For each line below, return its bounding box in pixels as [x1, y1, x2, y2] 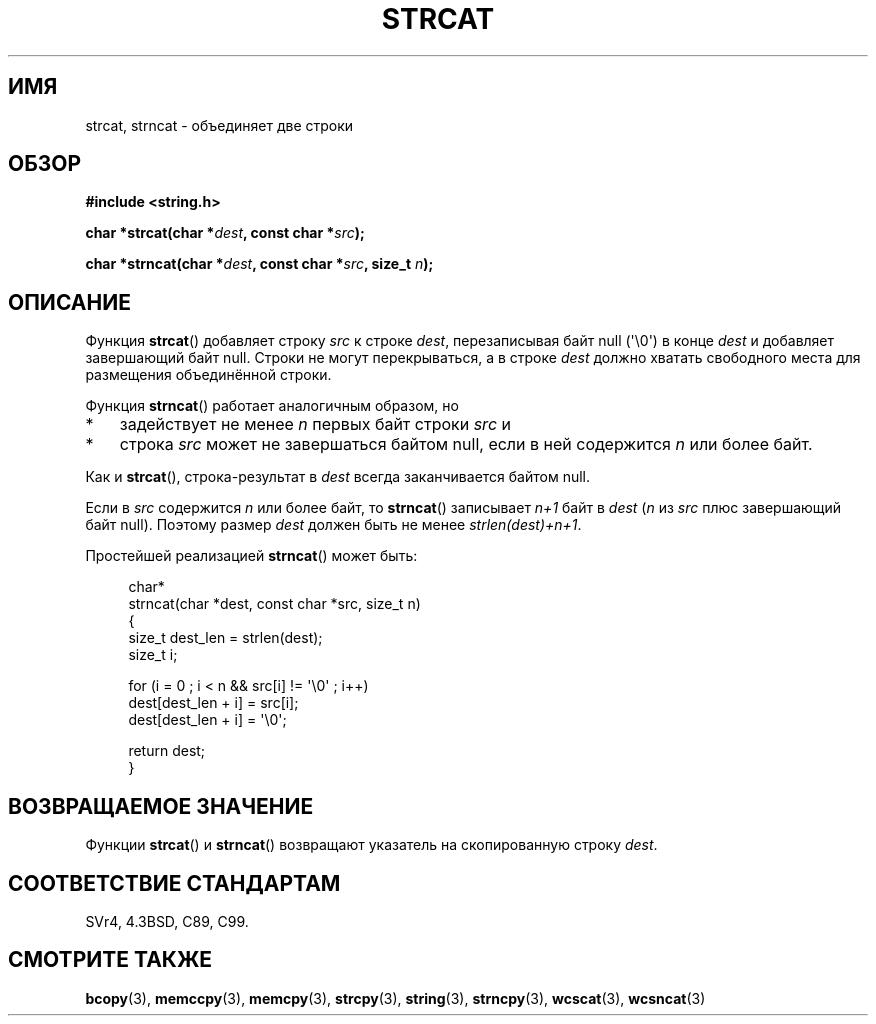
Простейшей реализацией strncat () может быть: [85, 547, 418, 565]
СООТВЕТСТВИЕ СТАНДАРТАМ [8, 870, 341, 896]
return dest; [128, 742, 206, 760]
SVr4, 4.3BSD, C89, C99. [85, 912, 249, 930]
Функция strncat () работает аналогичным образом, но [85, 397, 459, 415]
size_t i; [128, 646, 178, 664]
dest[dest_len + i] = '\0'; [128, 711, 287, 729]
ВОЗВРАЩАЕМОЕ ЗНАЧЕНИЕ [8, 793, 314, 819]
